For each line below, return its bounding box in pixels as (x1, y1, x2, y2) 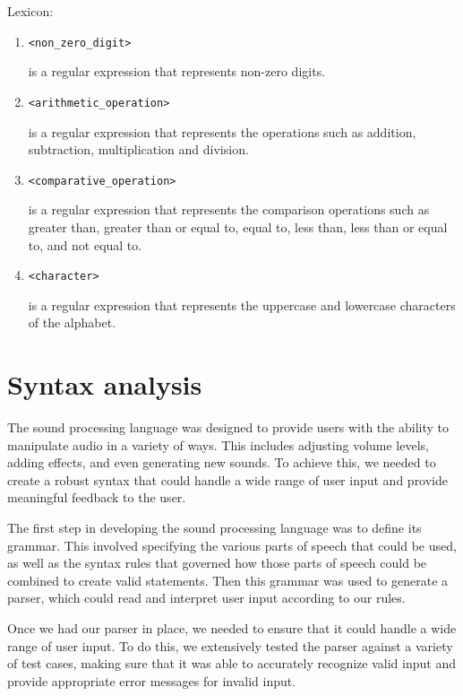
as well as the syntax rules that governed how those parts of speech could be (7, 553, 427, 572)
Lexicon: (7, 2, 54, 20)
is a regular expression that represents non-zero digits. (28, 62, 326, 81)
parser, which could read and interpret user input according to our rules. (7, 588, 406, 607)
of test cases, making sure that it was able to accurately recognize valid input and (7, 654, 456, 673)
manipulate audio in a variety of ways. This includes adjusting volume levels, (7, 435, 429, 454)
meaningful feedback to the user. (7, 488, 186, 507)
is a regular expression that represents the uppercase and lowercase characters (28, 295, 456, 314)
